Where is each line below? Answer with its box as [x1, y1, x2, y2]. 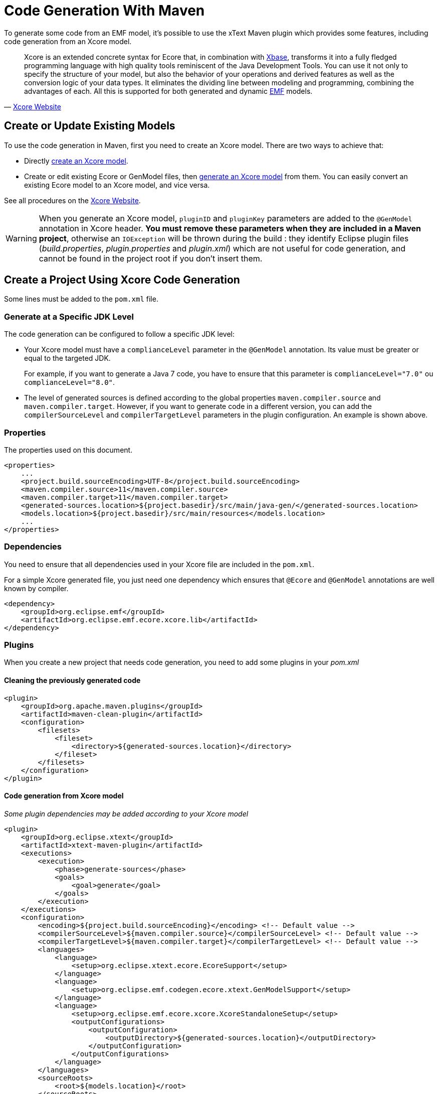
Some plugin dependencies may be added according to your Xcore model [4, 809, 249, 818]
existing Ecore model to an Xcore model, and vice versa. [24, 180, 210, 189]
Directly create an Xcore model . [24, 156, 128, 165]
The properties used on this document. [4, 445, 133, 454]
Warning [6, 233, 37, 243]
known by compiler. [4, 584, 69, 593]
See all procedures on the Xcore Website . [4, 196, 141, 205]
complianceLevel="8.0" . [24, 378, 115, 387]
